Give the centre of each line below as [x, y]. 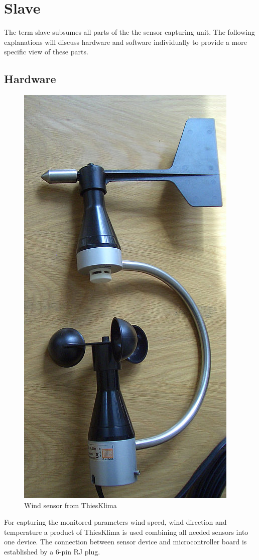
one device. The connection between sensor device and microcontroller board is [125, 542]
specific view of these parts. [46, 52]
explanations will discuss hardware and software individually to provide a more [126, 42]
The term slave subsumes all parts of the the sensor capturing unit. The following [130, 32]
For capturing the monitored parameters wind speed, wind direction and [115, 522]
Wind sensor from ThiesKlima [71, 505]
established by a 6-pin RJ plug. [52, 552]
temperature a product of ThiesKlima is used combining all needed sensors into [126, 532]
